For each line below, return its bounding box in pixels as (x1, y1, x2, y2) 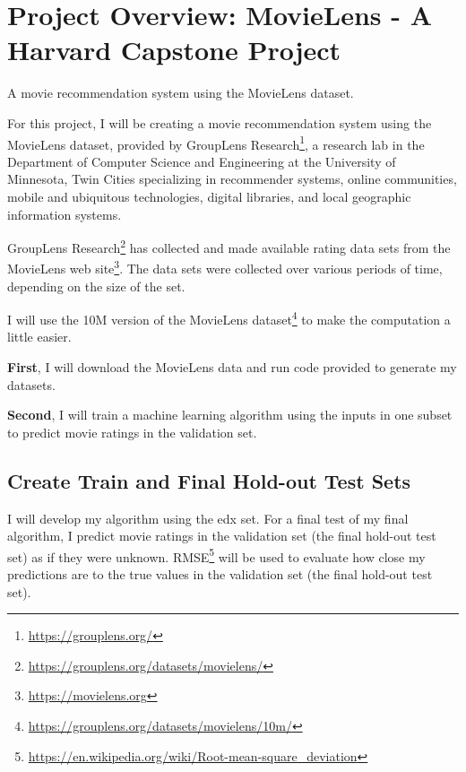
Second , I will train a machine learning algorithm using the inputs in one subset (7, 405, 453, 424)
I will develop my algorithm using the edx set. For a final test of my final (7, 508, 409, 527)
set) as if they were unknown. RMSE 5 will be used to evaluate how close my (7, 544, 426, 566)
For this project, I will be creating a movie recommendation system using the (7, 113, 432, 132)
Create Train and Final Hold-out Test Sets (7, 466, 411, 494)
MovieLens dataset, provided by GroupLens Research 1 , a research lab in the (7, 132, 425, 153)
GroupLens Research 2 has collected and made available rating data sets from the (7, 236, 451, 256)
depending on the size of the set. (7, 276, 186, 295)
